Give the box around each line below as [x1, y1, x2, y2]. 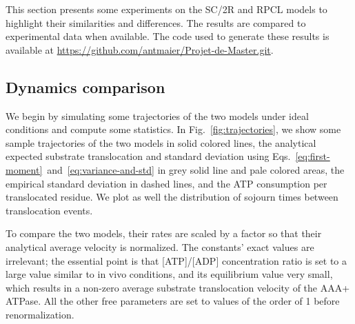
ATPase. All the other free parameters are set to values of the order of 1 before [6, 294, 340, 308]
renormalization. [6, 307, 74, 321]
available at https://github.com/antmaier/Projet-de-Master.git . [6, 42, 274, 57]
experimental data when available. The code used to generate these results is [6, 29, 329, 43]
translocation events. [6, 203, 93, 217]
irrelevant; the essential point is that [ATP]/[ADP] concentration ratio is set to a [6, 253, 347, 267]
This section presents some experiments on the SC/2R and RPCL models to [6, 2, 327, 16]
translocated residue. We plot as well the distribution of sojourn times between [6, 190, 338, 204]
